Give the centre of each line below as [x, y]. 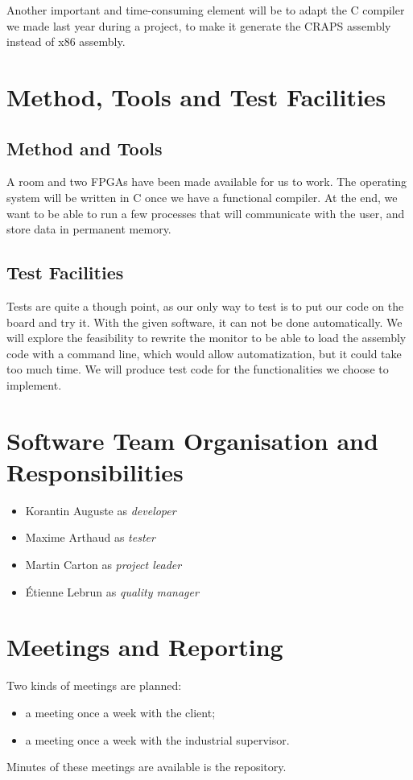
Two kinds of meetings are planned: [94, 685]
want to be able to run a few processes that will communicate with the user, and [206, 213]
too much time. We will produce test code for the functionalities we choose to [198, 369]
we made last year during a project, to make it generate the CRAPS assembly [199, 25]
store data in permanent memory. [89, 229]
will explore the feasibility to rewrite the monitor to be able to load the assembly [206, 338]
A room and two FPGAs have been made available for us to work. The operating [206, 182]
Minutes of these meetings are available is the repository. [147, 767]
